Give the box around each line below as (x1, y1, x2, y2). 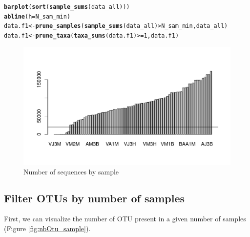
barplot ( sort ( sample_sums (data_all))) (4, 3, 130, 10)
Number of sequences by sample (23, 167, 119, 177)
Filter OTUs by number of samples (4, 191, 185, 206)
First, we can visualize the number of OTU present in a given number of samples (4, 214, 246, 224)
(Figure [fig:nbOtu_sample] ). (4, 223, 91, 233)
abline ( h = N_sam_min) (4, 13, 71, 20)
